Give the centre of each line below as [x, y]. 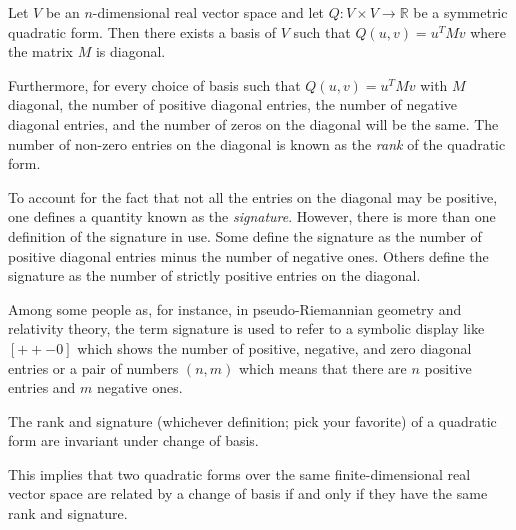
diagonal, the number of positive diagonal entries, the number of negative [233, 104]
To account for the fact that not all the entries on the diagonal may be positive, [253, 196]
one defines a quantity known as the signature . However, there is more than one [252, 216]
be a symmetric [460, 12]
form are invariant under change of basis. [133, 440]
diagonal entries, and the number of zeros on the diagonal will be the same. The [253, 123]
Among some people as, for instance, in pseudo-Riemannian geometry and [235, 308]
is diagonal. [130, 51]
